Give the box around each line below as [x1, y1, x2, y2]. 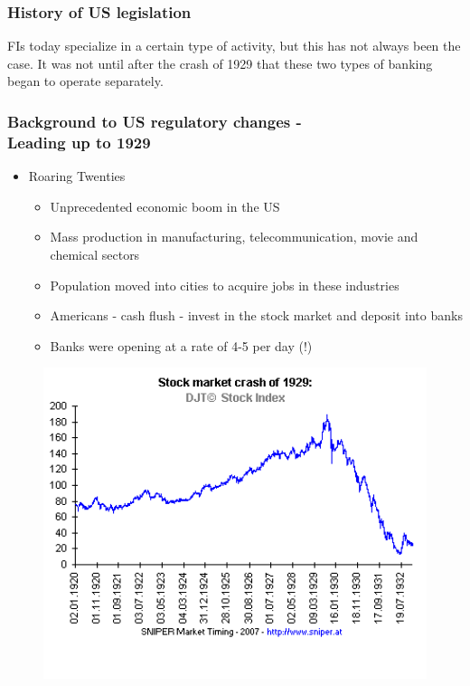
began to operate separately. [7, 71, 164, 91]
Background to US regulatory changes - [7, 110, 302, 132]
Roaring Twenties [28, 167, 126, 186]
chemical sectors [50, 244, 140, 263]
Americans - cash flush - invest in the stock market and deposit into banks [50, 306, 463, 325]
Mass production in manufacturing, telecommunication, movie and [50, 227, 418, 246]
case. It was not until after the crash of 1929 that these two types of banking [7, 53, 433, 72]
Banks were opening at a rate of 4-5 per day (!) [50, 336, 313, 355]
